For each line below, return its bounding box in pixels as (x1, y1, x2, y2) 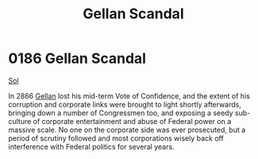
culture (8, 116, 32, 126)
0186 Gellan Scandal (8, 49, 147, 68)
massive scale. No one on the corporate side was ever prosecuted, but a (8, 125, 246, 134)
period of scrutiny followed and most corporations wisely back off (8, 133, 224, 143)
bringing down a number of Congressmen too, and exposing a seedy (8, 108, 233, 118)
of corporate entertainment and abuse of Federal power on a (33, 116, 232, 126)
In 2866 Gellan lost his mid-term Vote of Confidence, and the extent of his (8, 91, 250, 100)
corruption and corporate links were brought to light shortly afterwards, (8, 99, 242, 109)
